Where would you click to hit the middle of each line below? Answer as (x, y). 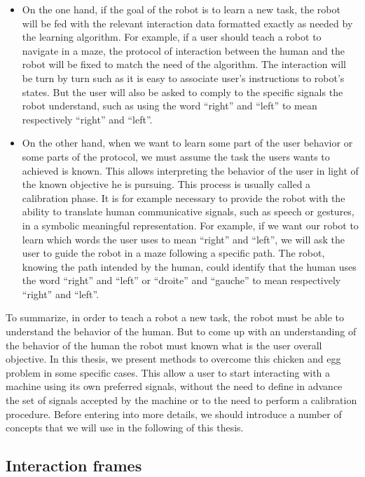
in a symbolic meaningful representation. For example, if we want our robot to (190, 225)
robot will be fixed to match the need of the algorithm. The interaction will (184, 64)
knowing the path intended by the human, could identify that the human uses (189, 266)
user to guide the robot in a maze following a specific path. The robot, (173, 253)
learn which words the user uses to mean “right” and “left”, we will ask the (183, 239)
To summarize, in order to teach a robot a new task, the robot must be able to (175, 317)
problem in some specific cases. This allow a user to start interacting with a (168, 372)
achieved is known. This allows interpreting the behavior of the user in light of (190, 170)
